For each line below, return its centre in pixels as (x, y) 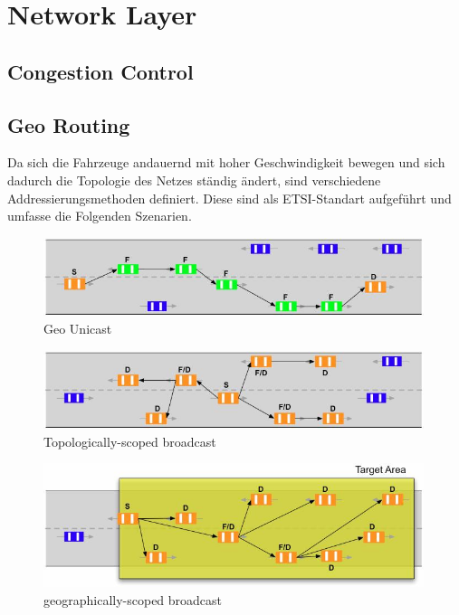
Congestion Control (100, 71)
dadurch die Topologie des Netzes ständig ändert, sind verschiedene (194, 180)
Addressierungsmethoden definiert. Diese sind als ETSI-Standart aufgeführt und (229, 198)
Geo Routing (69, 124)
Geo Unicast (78, 328)
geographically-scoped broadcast (133, 599)
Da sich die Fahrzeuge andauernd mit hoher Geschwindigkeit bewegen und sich (226, 162)
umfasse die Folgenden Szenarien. (100, 216)
